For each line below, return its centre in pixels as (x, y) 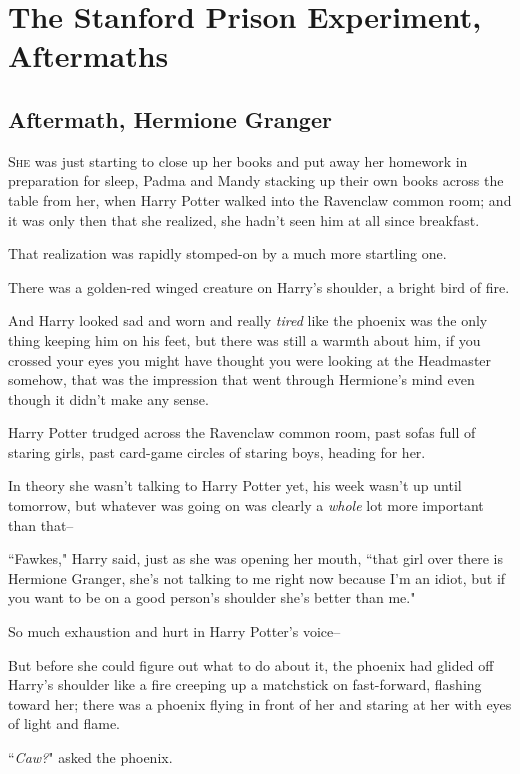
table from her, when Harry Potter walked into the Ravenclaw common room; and (260, 199)
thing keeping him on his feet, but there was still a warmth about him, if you (244, 339)
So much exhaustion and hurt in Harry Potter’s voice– (174, 631)
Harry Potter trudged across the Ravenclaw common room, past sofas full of (242, 432)
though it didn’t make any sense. (108, 398)
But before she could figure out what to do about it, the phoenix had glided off (251, 664)
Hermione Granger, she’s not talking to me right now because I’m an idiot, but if (257, 577)
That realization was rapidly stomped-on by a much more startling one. (227, 253)
